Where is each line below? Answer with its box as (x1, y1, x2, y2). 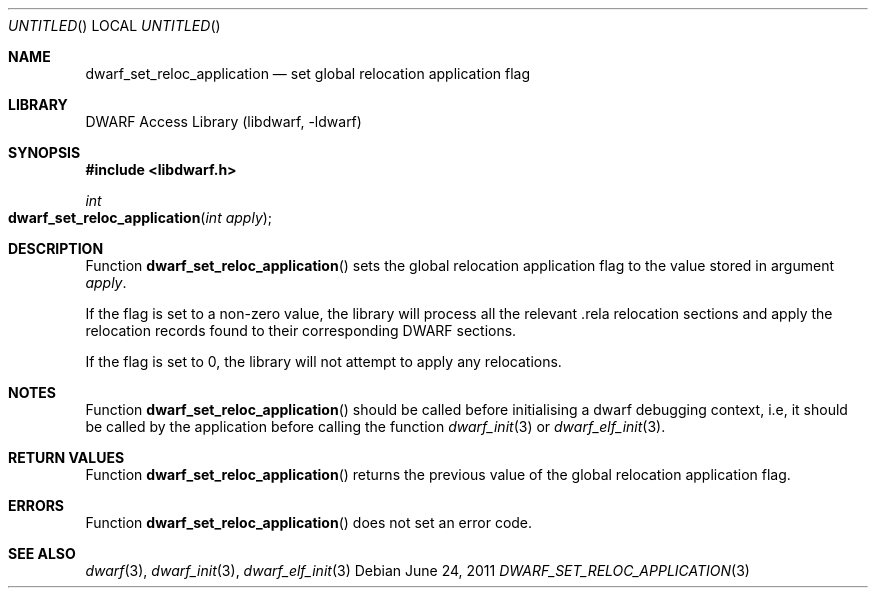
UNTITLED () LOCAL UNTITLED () (8, 17, 221, 34)
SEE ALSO (8, 545, 76, 562)
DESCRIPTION (8, 240, 104, 257)
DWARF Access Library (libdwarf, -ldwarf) (85, 113, 362, 130)
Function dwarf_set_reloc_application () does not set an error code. (85, 514, 533, 531)
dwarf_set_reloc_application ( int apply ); (8, 209, 273, 226)
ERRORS (8, 497, 65, 514)
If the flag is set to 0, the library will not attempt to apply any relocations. (85, 353, 562, 370)
